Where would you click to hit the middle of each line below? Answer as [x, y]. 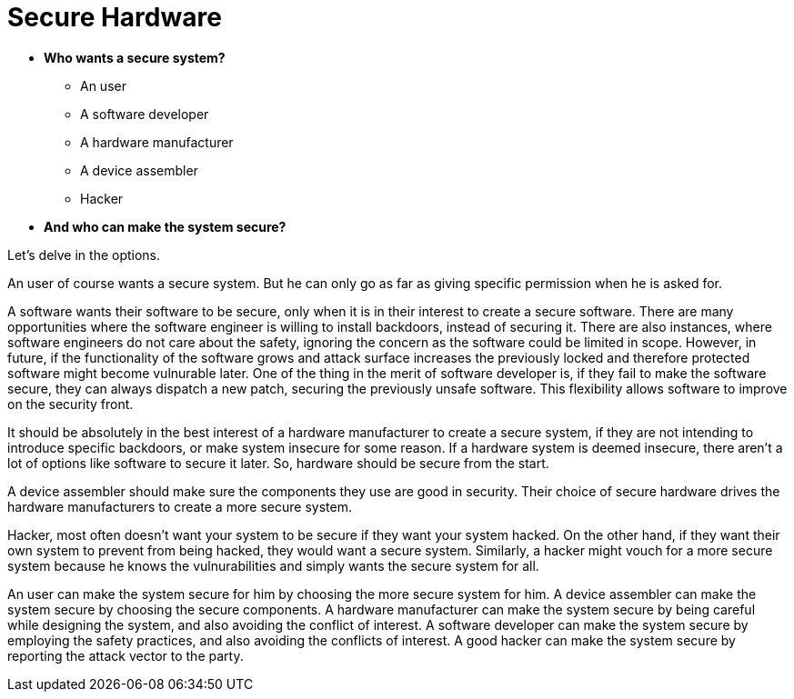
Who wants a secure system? [135, 57]
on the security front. [70, 404]
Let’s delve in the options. [84, 255]
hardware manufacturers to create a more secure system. [180, 506]
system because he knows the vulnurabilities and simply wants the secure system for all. [273, 565]
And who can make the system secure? [165, 226]
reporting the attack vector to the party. [126, 655]
